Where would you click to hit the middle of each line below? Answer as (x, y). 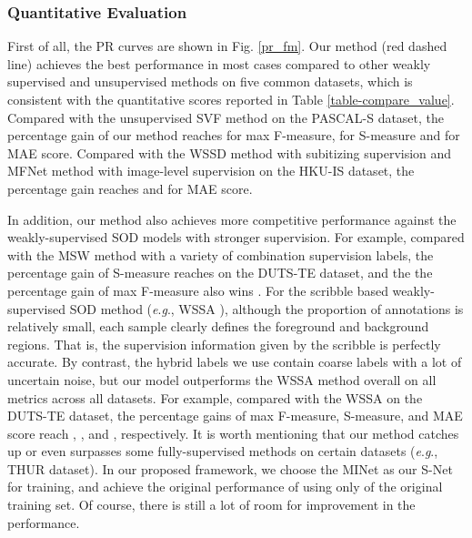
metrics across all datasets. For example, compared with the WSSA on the (215, 397)
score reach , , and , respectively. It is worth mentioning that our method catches (233, 433)
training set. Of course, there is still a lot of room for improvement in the (211, 505)
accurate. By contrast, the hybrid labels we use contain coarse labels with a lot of (235, 362)
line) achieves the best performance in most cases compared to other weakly (219, 63)
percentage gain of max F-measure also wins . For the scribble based (198, 290)
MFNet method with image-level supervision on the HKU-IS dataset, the (211, 171)
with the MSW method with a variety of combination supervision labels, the (221, 254)
